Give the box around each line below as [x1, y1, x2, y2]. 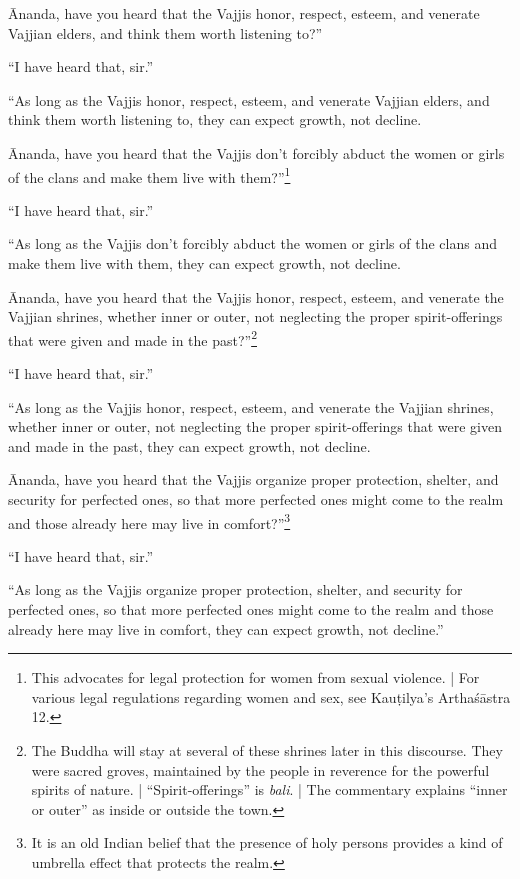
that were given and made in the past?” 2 [8, 326, 257, 350]
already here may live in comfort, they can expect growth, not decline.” [8, 618, 444, 639]
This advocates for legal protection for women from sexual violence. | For [31, 667, 480, 688]
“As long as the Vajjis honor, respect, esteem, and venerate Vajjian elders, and [8, 89, 490, 110]
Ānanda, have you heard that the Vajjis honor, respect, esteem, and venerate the [8, 286, 504, 307]
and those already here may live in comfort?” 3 [8, 509, 291, 533]
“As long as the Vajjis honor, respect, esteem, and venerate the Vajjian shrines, [8, 396, 494, 417]
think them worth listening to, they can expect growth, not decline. [8, 109, 422, 130]
